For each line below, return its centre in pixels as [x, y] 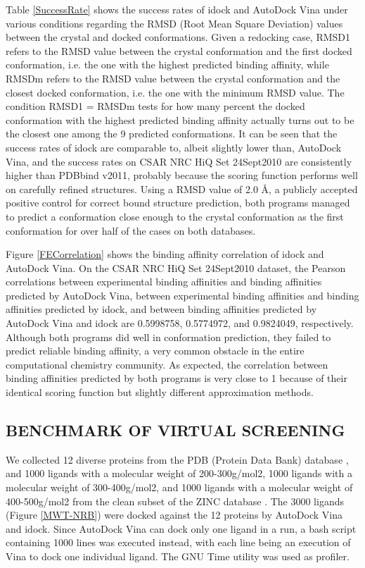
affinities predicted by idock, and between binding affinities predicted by [161, 309]
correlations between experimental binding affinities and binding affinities [164, 282]
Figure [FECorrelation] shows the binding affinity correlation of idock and [165, 254]
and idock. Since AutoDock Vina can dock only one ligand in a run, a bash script [181, 528]
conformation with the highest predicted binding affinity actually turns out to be [180, 119]
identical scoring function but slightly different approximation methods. [160, 392]
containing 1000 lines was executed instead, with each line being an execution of [178, 542]
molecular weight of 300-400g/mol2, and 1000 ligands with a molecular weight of [179, 487]
